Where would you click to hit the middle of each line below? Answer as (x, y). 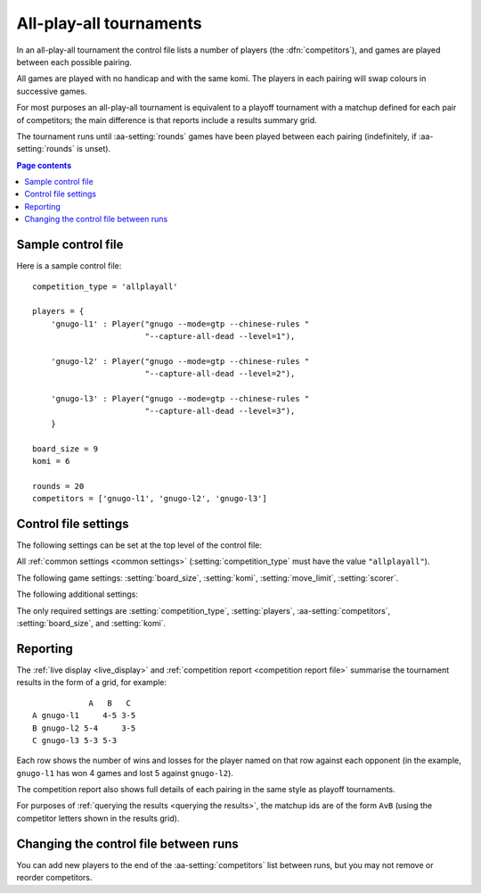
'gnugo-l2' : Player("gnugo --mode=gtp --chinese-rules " (180, 361)
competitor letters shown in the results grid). (98, 818)
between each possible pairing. (74, 62)
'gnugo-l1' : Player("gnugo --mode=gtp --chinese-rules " (180, 324)
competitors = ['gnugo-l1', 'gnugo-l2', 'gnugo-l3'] (150, 499)
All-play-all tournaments (109, 23)
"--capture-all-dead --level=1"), (220, 336)
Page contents (44, 165)
